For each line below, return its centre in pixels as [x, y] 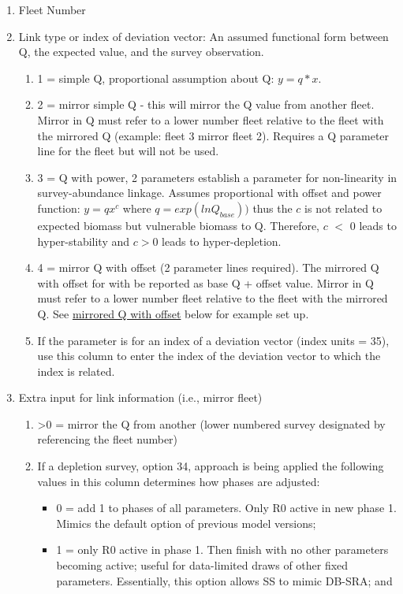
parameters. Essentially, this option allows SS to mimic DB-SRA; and [224, 580]
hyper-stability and [84, 241]
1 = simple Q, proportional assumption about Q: [156, 78]
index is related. [76, 371]
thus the [272, 208]
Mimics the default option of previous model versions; [186, 523]
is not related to [343, 208]
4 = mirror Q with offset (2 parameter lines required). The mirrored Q [208, 267]
